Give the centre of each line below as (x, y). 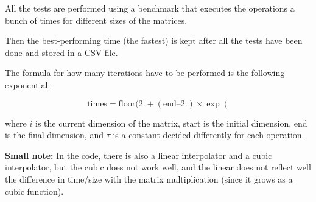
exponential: (28, 84)
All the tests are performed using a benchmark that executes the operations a (150, 8)
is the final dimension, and (54, 135)
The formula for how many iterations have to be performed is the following (145, 73)
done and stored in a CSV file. (61, 52)
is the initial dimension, (248, 123)
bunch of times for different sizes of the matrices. (96, 20)
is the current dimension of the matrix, (107, 123)
